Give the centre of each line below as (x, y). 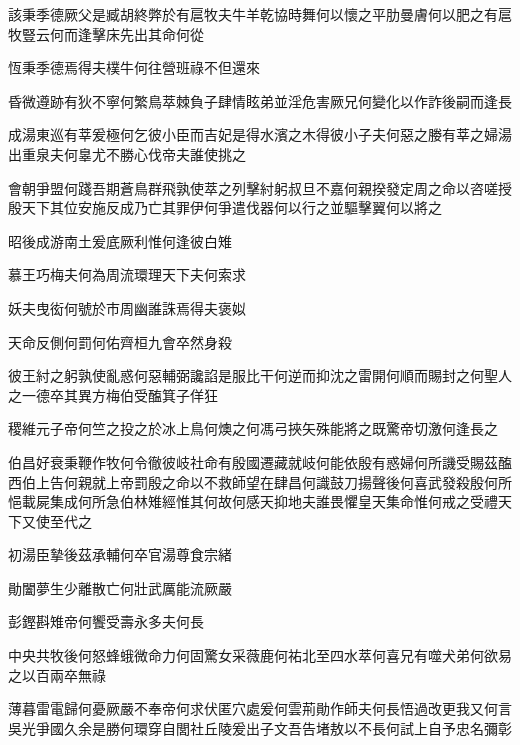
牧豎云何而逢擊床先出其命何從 (106, 33)
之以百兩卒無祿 (57, 674)
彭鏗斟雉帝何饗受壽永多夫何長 (106, 621)
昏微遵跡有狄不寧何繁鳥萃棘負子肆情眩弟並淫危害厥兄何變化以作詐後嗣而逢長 (260, 100)
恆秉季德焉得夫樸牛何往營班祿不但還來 (134, 67)
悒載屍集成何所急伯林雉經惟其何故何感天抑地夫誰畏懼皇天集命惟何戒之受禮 (253, 501)
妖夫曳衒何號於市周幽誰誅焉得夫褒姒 (127, 307)
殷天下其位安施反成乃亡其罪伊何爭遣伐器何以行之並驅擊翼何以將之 (225, 207)
